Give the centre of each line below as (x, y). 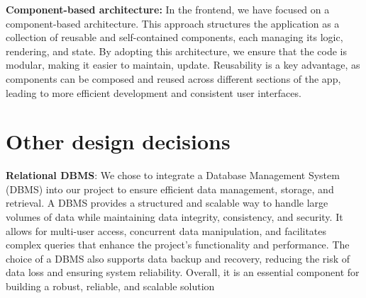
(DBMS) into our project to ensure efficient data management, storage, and (170, 189)
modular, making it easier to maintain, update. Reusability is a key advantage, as (183, 65)
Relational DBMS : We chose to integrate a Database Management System (173, 175)
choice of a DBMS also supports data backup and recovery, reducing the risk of (178, 258)
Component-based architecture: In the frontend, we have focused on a (168, 9)
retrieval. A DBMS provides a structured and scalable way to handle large (167, 203)
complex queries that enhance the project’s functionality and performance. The (178, 245)
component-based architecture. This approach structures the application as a (173, 23)
